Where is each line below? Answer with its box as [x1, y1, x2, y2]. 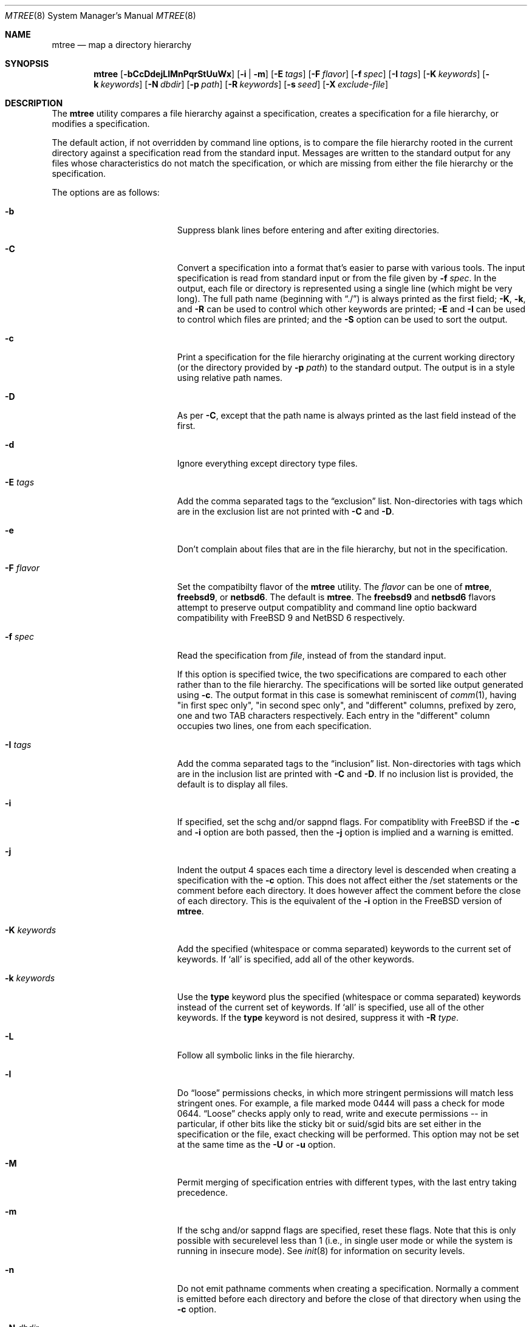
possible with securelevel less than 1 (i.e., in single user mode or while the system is [177, 1235, 513, 1246]
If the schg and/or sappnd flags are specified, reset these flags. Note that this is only [177, 1225, 516, 1235]
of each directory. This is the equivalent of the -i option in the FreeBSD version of [177, 896, 502, 906]
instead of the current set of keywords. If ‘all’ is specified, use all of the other [177, 1002, 485, 1012]
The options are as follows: [52, 187, 160, 197]
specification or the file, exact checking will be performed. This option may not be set [177, 1129, 519, 1139]
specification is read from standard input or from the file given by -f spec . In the [177, 273, 497, 283]
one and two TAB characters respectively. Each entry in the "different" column [177, 710, 490, 721]
